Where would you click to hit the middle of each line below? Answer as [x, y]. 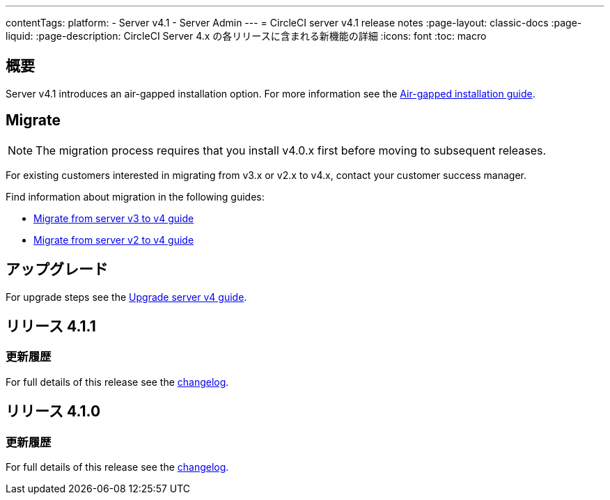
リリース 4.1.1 [51, 326]
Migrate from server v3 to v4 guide [114, 218]
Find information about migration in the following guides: [135, 196]
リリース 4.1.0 [53, 412]
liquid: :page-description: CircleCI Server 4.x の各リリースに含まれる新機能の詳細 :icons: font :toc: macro [246, 36]
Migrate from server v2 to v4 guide [114, 240]
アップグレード [57, 269]
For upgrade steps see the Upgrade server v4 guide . [126, 297]
